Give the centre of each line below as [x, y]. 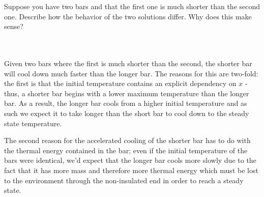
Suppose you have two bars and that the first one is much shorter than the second [132, 6]
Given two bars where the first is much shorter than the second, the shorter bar [128, 63]
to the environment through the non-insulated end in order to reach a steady [124, 180]
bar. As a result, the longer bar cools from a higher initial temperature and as [126, 103]
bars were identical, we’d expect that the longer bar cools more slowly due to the [130, 160]
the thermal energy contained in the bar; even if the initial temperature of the [126, 150]
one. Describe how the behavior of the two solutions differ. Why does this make [128, 16]
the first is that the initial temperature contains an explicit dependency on [120, 83]
